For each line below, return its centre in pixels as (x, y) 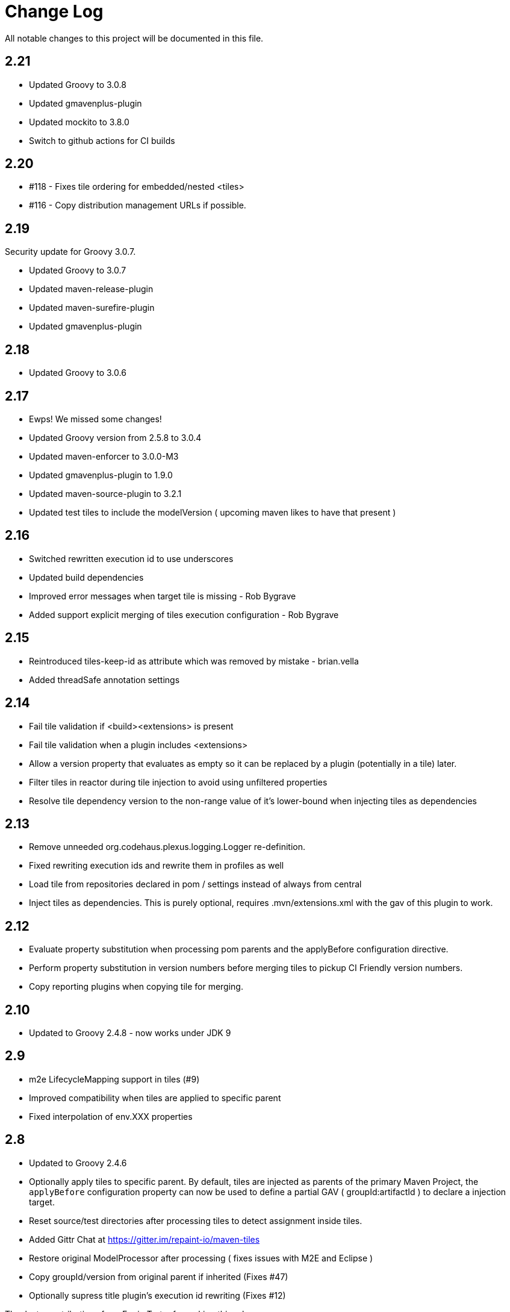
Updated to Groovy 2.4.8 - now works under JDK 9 (130, 1033)
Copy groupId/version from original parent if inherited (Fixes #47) (159, 1276)
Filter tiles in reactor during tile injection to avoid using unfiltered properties (178, 782)
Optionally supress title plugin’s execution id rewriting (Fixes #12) (157, 1295)
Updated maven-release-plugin (91, 289)
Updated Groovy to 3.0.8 (78, 84)
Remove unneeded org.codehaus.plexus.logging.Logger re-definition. (167, 847)
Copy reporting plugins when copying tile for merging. (136, 987)
